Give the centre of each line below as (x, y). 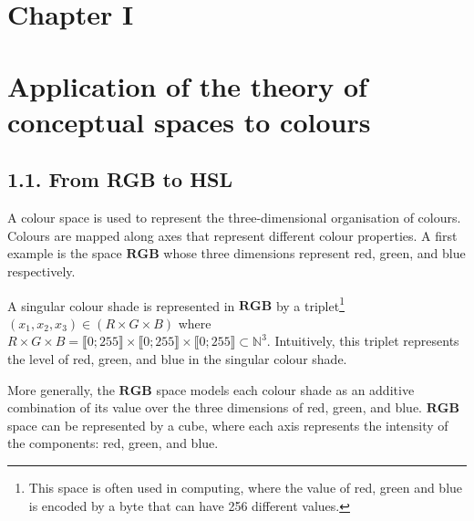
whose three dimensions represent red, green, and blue (314, 253)
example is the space (65, 253)
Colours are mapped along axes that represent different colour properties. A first (232, 235)
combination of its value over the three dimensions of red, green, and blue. (215, 407)
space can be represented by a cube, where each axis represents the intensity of (228, 425)
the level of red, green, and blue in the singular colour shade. (177, 358)
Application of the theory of (187, 85)
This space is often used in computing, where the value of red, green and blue (246, 487)
